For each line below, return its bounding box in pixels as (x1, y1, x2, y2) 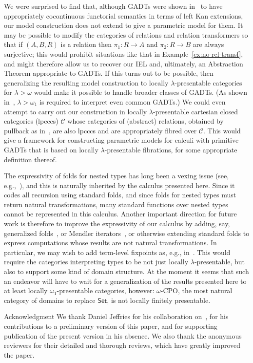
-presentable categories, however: (57, 285, 155, 296)
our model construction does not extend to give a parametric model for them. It (4, 20, 243, 30)
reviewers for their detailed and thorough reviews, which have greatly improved (4, 340, 241, 350)
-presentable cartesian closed (153, 106, 238, 116)
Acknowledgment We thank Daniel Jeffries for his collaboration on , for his (4, 311, 229, 321)
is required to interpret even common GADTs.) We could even (39, 96, 226, 107)
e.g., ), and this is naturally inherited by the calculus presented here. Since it (4, 180, 235, 190)
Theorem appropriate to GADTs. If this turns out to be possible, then (4, 68, 214, 78)
